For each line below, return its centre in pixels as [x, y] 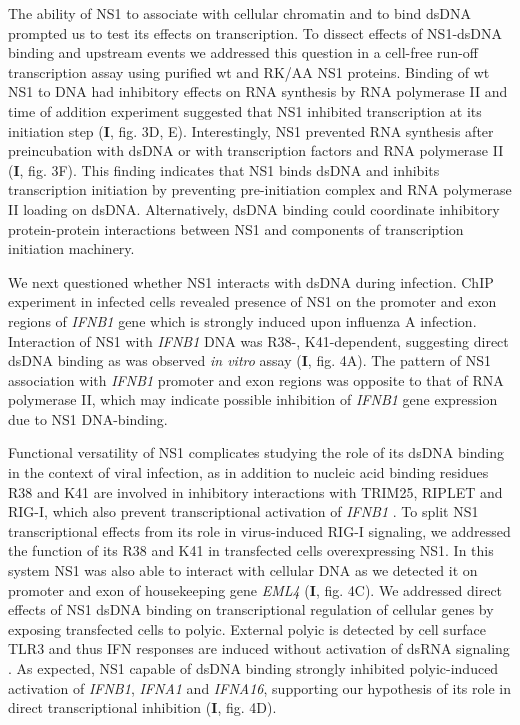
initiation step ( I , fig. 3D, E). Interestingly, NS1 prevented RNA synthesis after [251, 130]
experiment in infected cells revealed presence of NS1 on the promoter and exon [252, 301]
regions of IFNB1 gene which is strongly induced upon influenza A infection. [242, 320]
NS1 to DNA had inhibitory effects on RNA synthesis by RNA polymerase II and [258, 91]
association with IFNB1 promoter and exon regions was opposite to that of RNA [256, 379]
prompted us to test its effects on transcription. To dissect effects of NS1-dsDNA [255, 32]
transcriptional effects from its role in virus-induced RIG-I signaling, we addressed [259, 530]
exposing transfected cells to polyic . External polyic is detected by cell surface [247, 628]
